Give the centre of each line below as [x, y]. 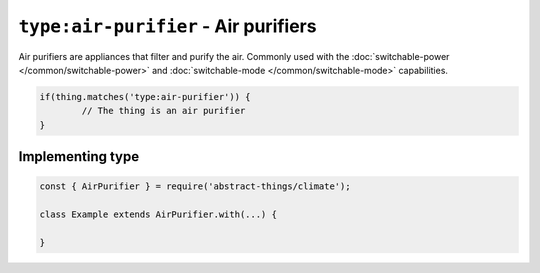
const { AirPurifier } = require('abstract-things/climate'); [195, 186]
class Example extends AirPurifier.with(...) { [158, 214]
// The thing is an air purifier [163, 111]
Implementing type [79, 156]
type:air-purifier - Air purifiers [167, 26]
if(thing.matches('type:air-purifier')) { [145, 96]
